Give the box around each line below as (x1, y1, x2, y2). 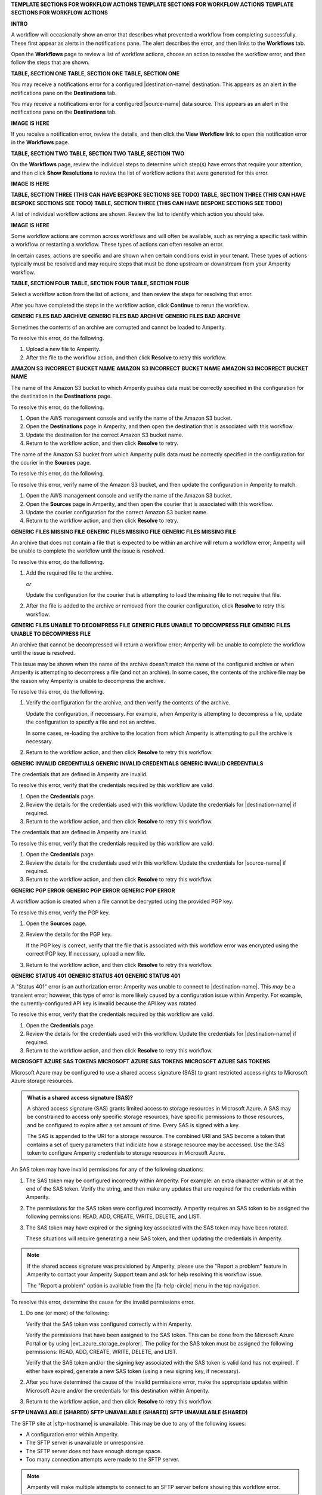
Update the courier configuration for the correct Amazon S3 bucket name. (26, 508, 208, 515)
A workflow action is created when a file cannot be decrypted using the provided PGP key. (11, 898, 234, 905)
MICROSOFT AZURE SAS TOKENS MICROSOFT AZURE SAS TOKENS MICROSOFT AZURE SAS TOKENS (11, 1058, 271, 1065)
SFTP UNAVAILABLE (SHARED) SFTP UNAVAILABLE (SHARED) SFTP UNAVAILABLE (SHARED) (11, 1409, 248, 1416)
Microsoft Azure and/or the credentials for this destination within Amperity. (26, 1387, 210, 1394)
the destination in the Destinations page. (11, 392, 112, 400)
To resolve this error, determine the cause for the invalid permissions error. (11, 1298, 195, 1305)
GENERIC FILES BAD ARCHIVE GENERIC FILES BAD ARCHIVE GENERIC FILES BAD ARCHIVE (11, 313, 241, 320)
